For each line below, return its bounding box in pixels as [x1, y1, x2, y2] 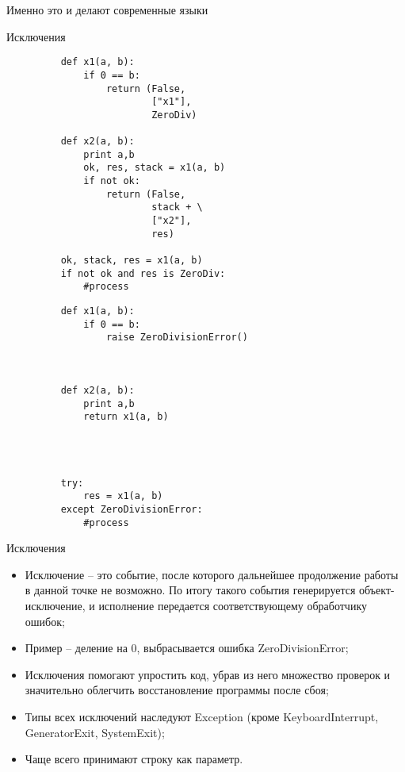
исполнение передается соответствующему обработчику [98, 597, 367, 613]
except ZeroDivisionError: [60, 503, 203, 515]
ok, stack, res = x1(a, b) [60, 255, 203, 267]
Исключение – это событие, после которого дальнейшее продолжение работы [25, 566, 399, 582]
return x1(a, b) [83, 411, 169, 423]
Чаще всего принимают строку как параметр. [25, 751, 243, 767]
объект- [359, 582, 395, 598]
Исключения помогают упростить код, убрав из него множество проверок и [25, 666, 391, 682]
